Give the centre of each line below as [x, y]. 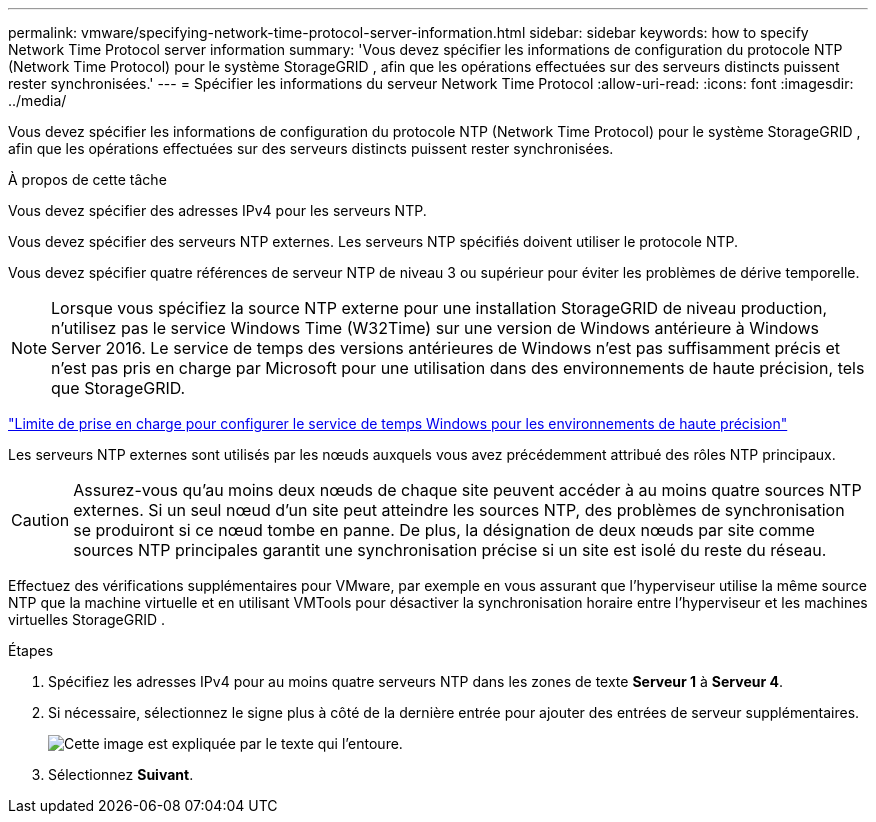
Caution [40, 520]
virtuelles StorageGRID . [87, 619]
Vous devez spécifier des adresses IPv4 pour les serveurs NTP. [217, 210]
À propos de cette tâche [87, 179]
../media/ [37, 100]
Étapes [31, 650]
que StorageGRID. [118, 388]
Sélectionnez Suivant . [121, 774]
